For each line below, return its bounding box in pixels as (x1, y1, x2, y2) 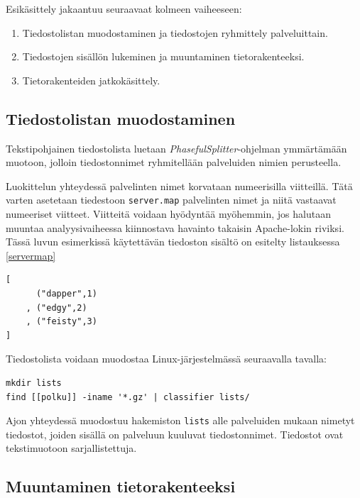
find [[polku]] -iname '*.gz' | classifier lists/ (6, 392, 250, 402)
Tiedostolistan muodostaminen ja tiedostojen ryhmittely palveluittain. (22, 25, 328, 40)
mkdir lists (6, 377, 62, 388)
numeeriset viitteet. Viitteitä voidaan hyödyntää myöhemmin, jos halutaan (6, 206, 331, 221)
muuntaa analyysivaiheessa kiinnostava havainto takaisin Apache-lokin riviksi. (6, 220, 344, 235)
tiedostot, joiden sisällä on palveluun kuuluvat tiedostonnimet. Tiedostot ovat (6, 426, 344, 441)
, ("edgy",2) (26, 302, 87, 313)
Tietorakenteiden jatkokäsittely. (22, 72, 160, 87)
